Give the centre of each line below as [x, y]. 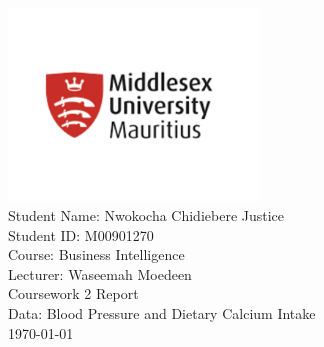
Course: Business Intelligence [96, 254]
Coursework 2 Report [73, 293]
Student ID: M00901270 [81, 234]
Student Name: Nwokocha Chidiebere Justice [146, 214]
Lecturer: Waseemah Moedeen [100, 273]
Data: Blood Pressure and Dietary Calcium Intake [162, 312]
